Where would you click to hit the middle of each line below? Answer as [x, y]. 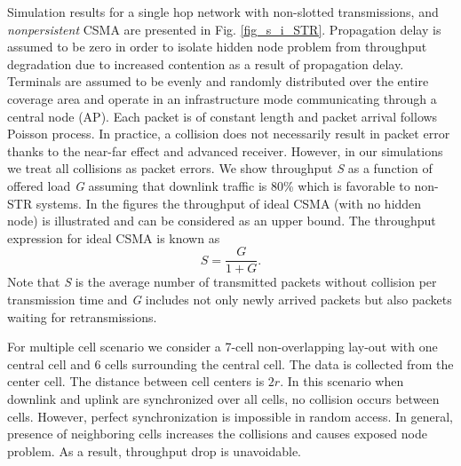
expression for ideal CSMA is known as [114, 237]
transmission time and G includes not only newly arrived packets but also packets [230, 299]
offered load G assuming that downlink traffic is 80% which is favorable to [209, 185]
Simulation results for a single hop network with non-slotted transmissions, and [223, 12]
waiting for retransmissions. [82, 316]
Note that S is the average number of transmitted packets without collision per [222, 282]
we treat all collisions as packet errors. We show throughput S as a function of [220, 168]
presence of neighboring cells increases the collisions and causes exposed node [217, 434]
